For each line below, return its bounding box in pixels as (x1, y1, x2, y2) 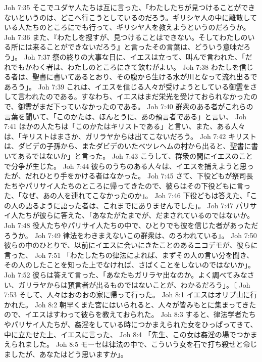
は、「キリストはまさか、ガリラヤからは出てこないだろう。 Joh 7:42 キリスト (4, 130, 256, 141)
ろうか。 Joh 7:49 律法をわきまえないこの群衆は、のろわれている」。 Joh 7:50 (4, 230, 257, 240)
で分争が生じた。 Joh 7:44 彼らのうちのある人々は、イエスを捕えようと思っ (4, 160, 254, 171)
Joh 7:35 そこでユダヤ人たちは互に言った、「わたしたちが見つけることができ (4, 2, 255, 12)
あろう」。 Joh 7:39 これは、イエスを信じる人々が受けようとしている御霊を (4, 81, 250, 92)
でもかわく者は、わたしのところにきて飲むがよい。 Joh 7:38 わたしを (11, 61, 239, 72)
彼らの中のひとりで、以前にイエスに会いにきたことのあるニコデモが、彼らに (4, 240, 258, 250)
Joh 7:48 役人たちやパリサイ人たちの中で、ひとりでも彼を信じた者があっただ (4, 220, 258, 231)
